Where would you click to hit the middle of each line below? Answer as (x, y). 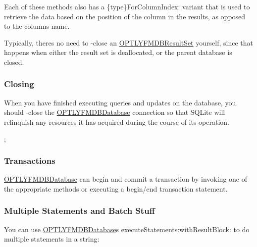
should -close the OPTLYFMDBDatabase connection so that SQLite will (115, 112)
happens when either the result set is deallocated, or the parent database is (118, 52)
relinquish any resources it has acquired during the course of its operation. (117, 122)
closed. (14, 62)
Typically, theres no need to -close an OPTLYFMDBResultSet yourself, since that (128, 42)
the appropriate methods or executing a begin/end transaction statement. (116, 188)
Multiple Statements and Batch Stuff (79, 211)
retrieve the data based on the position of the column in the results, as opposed (125, 16)
